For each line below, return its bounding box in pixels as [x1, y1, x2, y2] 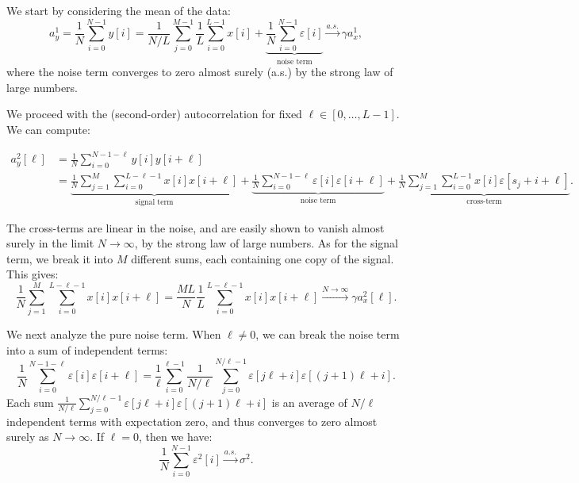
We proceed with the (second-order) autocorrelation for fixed [6, 105, 302, 122]
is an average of [271, 393, 347, 410]
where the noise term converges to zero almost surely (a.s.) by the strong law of [6, 63, 393, 80]
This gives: [6, 266, 59, 282]
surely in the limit [6, 235, 94, 251]
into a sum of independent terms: [6, 341, 168, 358]
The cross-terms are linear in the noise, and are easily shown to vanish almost [6, 219, 385, 236]
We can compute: [6, 121, 90, 137]
